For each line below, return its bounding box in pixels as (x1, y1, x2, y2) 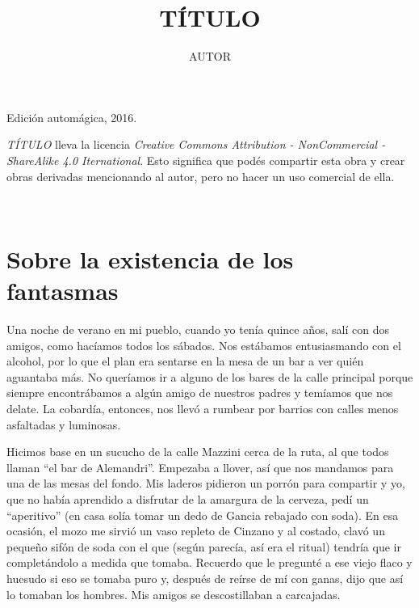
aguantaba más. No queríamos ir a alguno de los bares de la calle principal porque (6, 368, 413, 385)
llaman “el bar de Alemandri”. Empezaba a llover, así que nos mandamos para (6, 458, 394, 475)
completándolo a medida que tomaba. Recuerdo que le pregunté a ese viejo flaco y (6, 554, 413, 571)
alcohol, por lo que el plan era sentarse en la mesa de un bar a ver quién (6, 353, 364, 369)
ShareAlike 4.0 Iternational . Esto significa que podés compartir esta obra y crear (6, 151, 405, 168)
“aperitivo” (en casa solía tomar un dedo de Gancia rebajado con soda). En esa (6, 506, 399, 523)
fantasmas (6, 274, 119, 307)
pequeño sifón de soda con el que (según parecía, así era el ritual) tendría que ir (6, 538, 401, 555)
